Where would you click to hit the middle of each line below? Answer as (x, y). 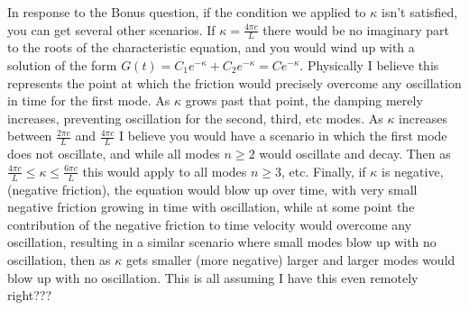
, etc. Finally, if (324, 171)
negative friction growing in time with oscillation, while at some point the (211, 207)
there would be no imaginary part (356, 29)
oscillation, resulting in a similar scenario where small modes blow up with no (222, 242)
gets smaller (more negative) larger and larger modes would (290, 260)
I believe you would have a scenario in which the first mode (283, 136)
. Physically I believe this (369, 65)
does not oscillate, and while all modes (114, 154)
